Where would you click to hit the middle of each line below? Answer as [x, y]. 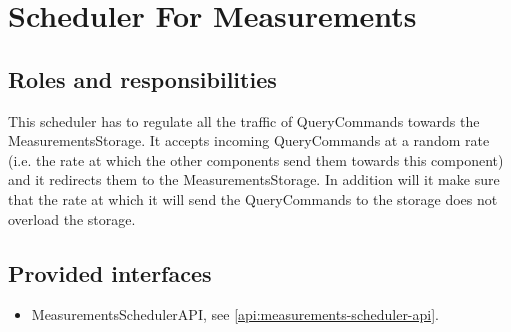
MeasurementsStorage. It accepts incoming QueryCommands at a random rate [249, 140]
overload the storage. [72, 218]
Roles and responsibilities [142, 78]
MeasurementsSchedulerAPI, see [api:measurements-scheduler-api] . [235, 314]
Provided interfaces [110, 272]
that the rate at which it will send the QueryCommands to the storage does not [253, 198]
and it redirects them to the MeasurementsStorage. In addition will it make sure [254, 179]
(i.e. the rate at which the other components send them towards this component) [256, 159]
